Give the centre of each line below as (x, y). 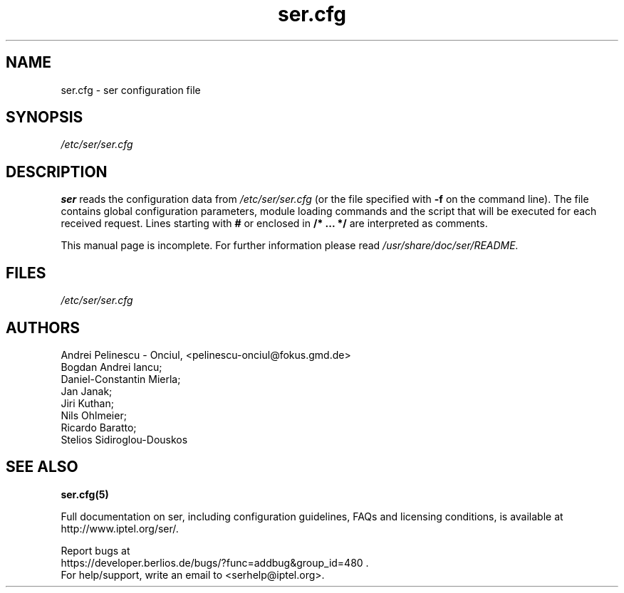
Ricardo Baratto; (99, 427)
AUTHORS (43, 327)
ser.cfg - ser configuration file (131, 90)
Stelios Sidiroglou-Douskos (124, 439)
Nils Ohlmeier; (94, 415)
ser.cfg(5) (85, 494)
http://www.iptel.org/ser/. (120, 528)
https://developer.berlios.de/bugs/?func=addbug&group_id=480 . (215, 562)
